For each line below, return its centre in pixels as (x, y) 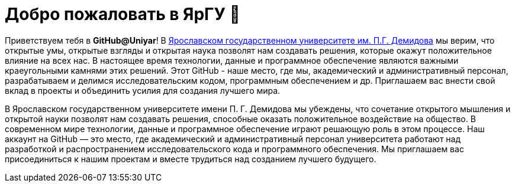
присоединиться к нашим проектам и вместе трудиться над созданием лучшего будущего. (191, 159)
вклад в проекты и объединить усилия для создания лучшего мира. (143, 90)
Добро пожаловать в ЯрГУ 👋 (123, 14)
